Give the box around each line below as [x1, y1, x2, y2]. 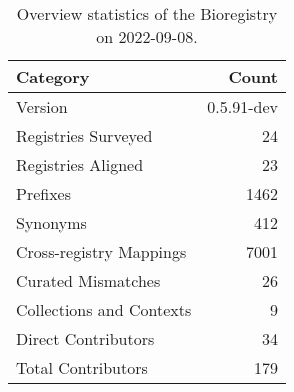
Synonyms [16, 211, 87, 234]
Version [16, 95, 68, 118]
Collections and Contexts [16, 298, 192, 321]
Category [16, 65, 90, 88]
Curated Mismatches [16, 269, 161, 292]
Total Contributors [16, 356, 148, 379]
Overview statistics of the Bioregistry [16, 2, 278, 25]
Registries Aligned [16, 153, 144, 176]
